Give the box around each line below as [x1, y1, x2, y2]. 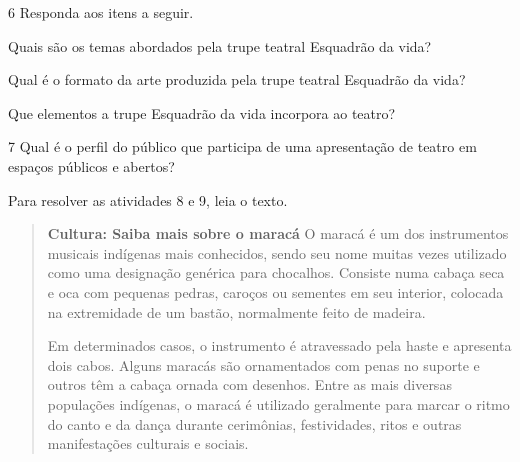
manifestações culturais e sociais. [47, 433, 249, 454]
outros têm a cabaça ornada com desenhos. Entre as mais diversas [47, 374, 452, 395]
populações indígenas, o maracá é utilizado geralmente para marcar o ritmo [47, 393, 510, 414]
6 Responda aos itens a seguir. [8, 2, 194, 22]
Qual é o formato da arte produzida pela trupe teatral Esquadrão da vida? [8, 69, 466, 90]
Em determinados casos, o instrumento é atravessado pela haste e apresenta [47, 335, 512, 356]
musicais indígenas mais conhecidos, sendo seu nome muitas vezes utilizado [47, 242, 507, 263]
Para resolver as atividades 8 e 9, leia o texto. [8, 189, 288, 210]
